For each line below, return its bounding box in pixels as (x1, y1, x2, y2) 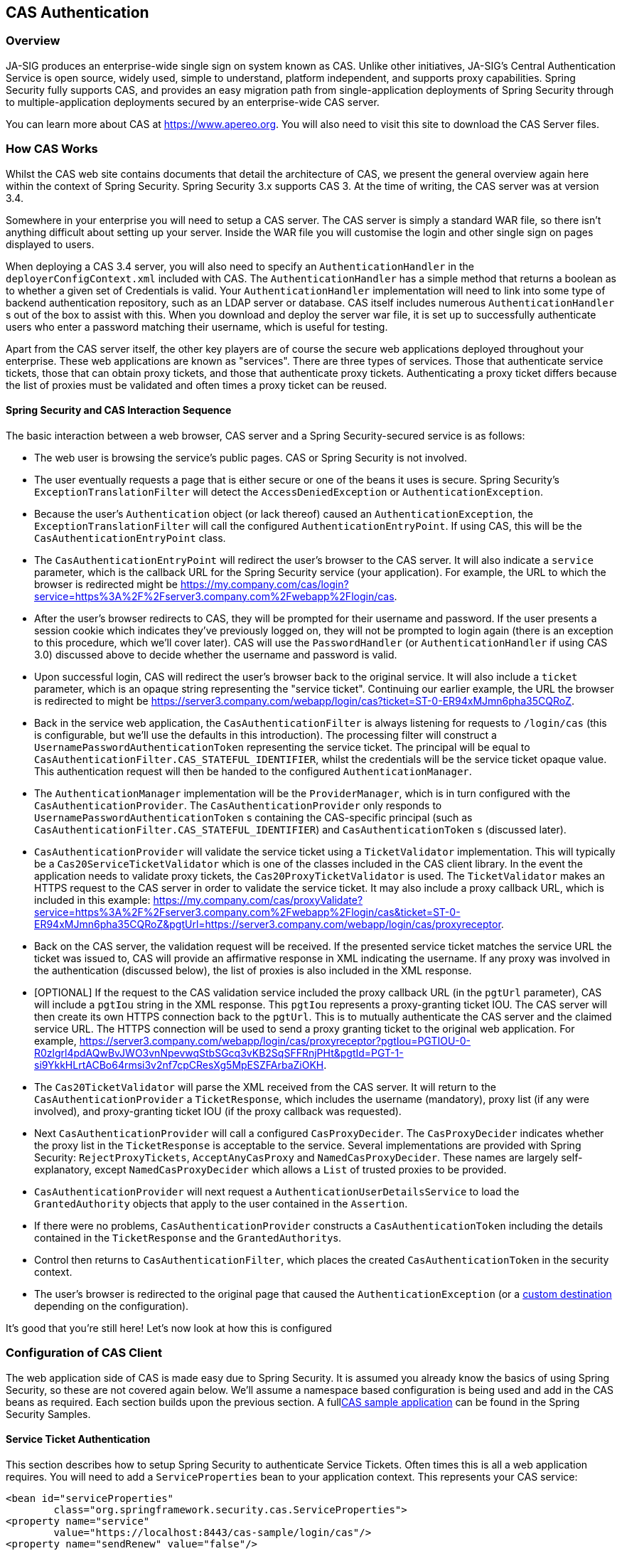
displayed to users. (6, 238, 95, 250)
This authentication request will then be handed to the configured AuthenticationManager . (34, 764, 472, 777)
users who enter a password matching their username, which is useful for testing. (6, 320, 388, 333)
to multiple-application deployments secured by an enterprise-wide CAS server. (6, 95, 380, 108)
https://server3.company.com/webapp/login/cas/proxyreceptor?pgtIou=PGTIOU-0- (79, 1034, 471, 1047)
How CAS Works (6, 142, 98, 156)
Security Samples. (6, 1407, 91, 1420)
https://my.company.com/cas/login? (180, 577, 349, 590)
